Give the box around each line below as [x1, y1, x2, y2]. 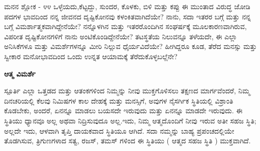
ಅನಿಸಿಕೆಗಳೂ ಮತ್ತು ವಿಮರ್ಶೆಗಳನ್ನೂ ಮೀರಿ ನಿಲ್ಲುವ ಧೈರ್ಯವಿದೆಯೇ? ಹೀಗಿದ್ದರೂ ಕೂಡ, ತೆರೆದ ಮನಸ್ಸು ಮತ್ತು [4, 41, 257, 52]
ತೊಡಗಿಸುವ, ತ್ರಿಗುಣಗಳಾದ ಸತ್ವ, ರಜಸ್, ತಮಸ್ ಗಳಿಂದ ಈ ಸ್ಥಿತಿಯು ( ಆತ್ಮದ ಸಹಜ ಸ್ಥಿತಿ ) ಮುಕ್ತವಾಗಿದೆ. [4, 135, 251, 146]
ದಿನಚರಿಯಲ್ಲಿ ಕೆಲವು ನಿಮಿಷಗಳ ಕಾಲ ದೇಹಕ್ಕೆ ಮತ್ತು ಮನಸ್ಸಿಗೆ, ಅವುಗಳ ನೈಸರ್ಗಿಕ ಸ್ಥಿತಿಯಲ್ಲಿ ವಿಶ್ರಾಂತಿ [4, 95, 234, 106]
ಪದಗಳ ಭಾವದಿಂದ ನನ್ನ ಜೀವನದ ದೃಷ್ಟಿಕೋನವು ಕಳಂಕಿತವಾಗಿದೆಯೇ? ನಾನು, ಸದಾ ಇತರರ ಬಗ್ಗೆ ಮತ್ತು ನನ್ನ [4, 11, 251, 21]
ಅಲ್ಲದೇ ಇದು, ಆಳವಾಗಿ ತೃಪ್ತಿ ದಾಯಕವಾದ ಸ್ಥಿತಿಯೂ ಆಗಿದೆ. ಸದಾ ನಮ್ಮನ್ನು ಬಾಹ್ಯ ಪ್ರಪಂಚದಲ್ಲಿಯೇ [4, 125, 235, 136]
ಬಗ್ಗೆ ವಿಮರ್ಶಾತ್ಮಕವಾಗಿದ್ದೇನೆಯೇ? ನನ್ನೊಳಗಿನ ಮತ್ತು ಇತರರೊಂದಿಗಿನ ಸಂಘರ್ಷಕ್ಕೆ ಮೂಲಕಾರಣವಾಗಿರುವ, [4, 21, 247, 32]
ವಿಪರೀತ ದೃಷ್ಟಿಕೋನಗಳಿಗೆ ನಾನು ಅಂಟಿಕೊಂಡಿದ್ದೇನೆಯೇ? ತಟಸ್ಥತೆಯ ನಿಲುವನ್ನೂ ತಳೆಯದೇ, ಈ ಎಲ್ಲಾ [4, 31, 237, 41]
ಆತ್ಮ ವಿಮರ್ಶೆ [4, 68, 36, 79]
